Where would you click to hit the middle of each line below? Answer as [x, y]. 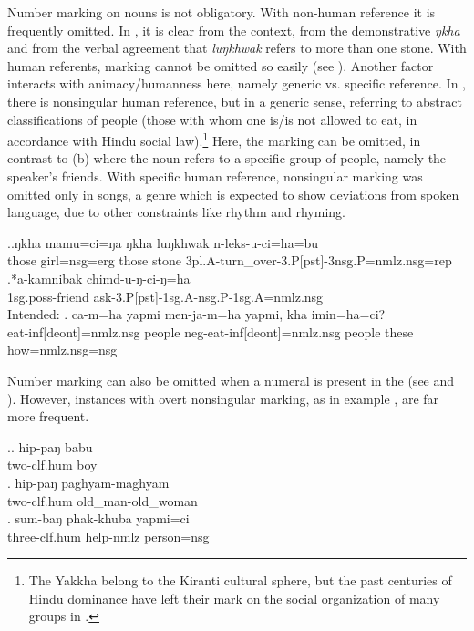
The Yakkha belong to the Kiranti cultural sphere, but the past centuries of [240, 580]
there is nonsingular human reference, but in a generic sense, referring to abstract [235, 101]
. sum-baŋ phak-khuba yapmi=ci [98, 518]
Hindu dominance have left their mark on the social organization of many [234, 598]
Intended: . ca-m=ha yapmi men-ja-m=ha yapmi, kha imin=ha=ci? [196, 314]
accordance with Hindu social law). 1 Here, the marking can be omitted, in [214, 139]
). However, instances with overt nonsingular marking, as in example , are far [223, 398]
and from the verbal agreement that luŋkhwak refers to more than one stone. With [237, 48]
